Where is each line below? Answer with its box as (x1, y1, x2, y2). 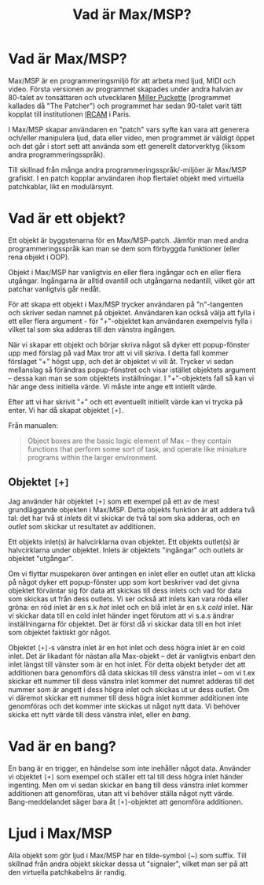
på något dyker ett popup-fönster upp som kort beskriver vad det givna (8, 577, 240, 586)
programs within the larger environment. (27, 452, 159, 462)
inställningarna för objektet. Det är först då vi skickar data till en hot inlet (8, 619, 241, 628)
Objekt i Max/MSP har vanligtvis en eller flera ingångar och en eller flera (8, 267, 241, 277)
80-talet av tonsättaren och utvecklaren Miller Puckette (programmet (8, 92, 231, 102)
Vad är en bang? (8, 737, 116, 755)
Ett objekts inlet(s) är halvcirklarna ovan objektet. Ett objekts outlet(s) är (8, 537, 240, 546)
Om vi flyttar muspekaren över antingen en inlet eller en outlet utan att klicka (8, 569, 256, 578)
